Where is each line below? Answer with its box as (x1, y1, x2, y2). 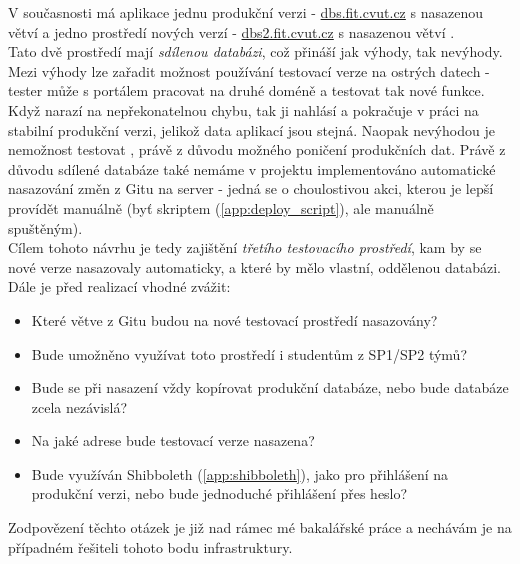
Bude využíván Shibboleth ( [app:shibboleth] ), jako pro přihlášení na (31, 463, 449, 484)
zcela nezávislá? (31, 396, 128, 417)
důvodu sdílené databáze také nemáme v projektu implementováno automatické (8, 158, 496, 179)
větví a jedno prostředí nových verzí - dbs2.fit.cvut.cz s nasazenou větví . (8, 21, 455, 42)
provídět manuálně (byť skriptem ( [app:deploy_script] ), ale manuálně (8, 197, 434, 218)
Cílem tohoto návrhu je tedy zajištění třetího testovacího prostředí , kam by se (8, 237, 482, 258)
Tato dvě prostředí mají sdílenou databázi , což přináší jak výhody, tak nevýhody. (8, 41, 503, 62)
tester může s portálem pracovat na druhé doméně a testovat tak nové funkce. (8, 80, 485, 101)
